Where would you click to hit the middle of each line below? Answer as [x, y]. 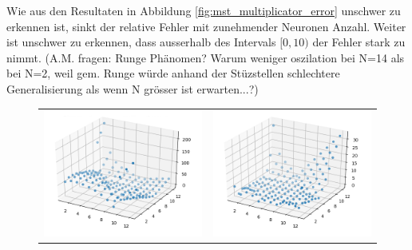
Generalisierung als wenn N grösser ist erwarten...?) [133, 88]
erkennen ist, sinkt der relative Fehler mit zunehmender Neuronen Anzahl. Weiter [206, 26]
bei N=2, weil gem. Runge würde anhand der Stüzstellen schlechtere [173, 73]
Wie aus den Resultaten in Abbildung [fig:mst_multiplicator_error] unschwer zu [204, 10]
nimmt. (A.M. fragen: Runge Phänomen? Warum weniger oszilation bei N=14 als [206, 57]
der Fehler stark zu [359, 42]
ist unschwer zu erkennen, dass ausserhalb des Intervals [141, 42]
